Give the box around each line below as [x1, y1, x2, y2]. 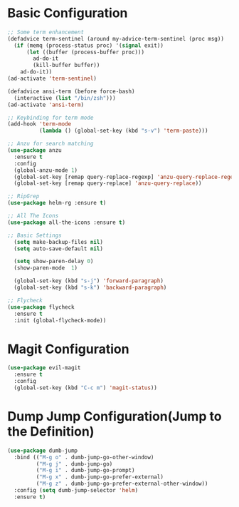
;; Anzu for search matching [7, 140, 94, 148]
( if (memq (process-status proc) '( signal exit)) [14, 41, 164, 49]
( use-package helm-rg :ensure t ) [7, 200, 107, 207]
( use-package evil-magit [7, 364, 81, 372]
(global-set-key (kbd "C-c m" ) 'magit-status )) [14, 384, 158, 391]
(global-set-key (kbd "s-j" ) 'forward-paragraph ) [14, 277, 164, 285]
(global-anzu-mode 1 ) [14, 166, 78, 174]
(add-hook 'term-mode [7, 121, 72, 128]
